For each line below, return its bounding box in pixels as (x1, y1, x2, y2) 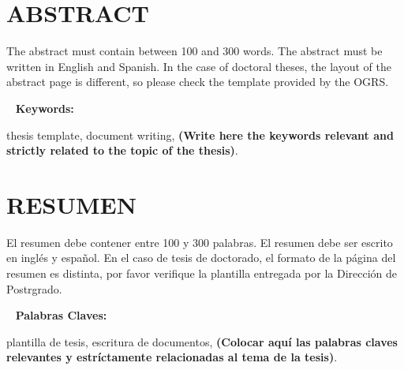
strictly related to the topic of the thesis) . (6, 142, 238, 159)
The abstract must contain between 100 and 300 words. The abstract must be (6, 43, 383, 59)
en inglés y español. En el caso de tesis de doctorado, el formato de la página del (6, 249, 396, 266)
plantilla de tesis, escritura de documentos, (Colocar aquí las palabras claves (6, 333, 398, 349)
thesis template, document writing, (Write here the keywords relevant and (6, 126, 394, 143)
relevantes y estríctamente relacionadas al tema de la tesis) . (6, 349, 338, 365)
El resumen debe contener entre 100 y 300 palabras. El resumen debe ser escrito (6, 234, 393, 250)
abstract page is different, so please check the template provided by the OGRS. (6, 73, 389, 90)
